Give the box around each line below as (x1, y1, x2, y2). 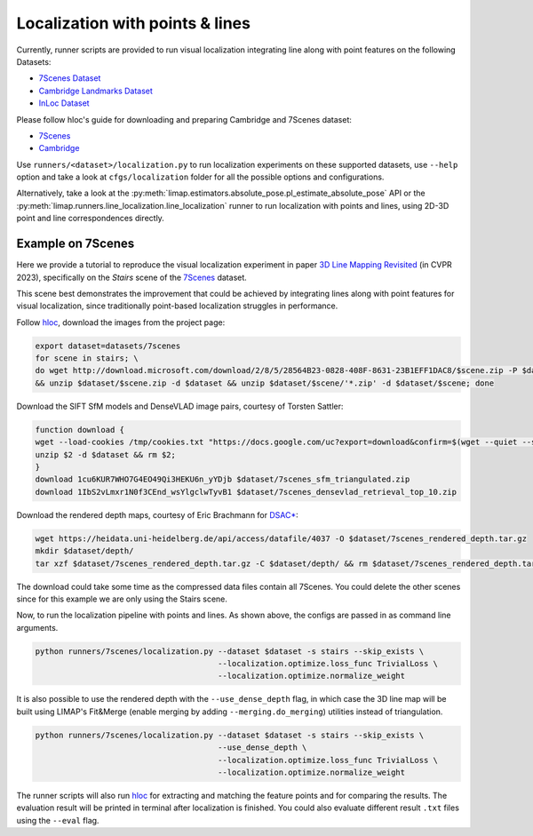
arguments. (16, 622, 59, 633)
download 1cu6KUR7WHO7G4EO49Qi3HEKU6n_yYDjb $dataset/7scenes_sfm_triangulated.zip (35, 474, 410, 484)
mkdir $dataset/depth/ (35, 546, 134, 556)
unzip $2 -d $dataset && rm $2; (35, 450, 177, 459)
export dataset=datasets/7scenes (35, 340, 181, 351)
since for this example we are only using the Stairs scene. (16, 593, 228, 604)
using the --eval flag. (16, 815, 99, 825)
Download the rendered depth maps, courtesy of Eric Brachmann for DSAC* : (16, 509, 299, 520)
